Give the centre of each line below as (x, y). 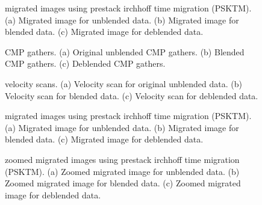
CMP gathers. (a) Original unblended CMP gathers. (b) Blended (125, 51)
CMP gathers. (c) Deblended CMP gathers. (85, 63)
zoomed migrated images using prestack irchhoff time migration (122, 159)
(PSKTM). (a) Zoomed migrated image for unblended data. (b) (122, 171)
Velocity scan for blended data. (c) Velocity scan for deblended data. (132, 95)
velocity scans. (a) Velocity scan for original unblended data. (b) (123, 83)
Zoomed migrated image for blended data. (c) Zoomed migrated (123, 183)
